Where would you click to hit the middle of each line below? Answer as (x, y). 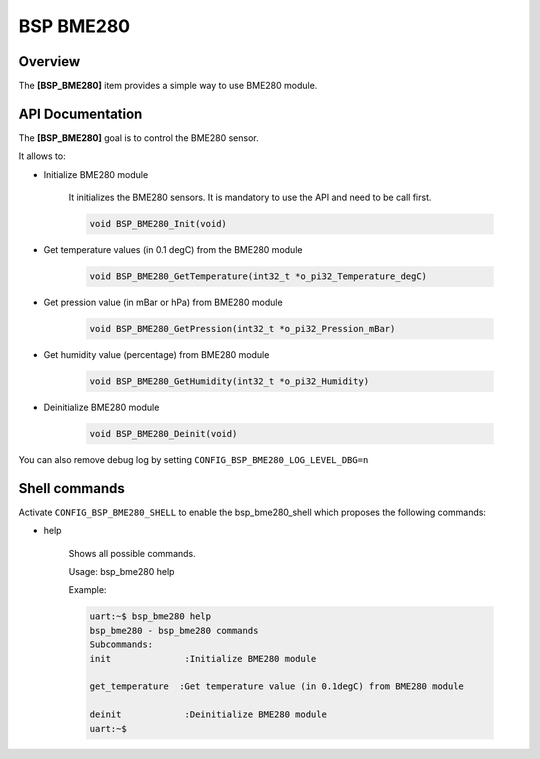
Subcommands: (121, 644)
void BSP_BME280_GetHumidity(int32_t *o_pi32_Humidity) (229, 381)
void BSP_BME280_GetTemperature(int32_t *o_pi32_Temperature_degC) (258, 276)
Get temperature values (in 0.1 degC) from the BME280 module (173, 250)
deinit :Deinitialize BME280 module (208, 714)
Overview (49, 61)
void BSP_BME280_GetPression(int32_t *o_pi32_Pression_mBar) (242, 329)
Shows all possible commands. (132, 553)
